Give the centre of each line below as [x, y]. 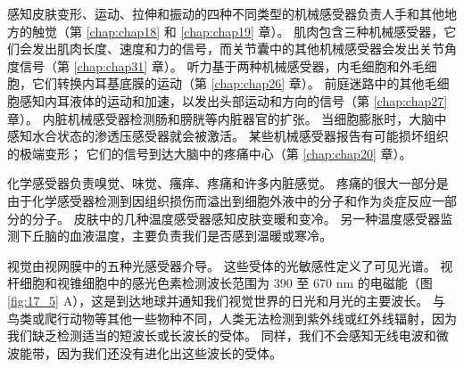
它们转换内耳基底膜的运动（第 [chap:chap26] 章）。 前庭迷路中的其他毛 [234, 83]
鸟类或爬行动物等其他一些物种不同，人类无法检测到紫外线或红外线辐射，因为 [232, 318]
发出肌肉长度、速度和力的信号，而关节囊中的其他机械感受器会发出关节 [238, 49]
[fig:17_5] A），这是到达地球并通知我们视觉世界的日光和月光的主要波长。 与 [226, 300]
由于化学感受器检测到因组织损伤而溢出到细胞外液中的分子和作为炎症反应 [220, 200]
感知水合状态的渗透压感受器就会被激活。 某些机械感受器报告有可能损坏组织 [228, 136]
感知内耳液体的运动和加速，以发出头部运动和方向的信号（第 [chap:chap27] [233, 100]
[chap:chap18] [123, 31]
